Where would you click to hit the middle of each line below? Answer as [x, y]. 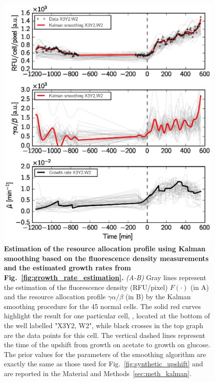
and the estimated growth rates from [67, 268]
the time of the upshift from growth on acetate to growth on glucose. [107, 345]
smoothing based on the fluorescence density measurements [106, 258]
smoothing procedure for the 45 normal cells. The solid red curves [103, 306]
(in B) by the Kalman [158, 297]
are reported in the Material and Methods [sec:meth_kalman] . [98, 373]
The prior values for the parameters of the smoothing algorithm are [105, 354]
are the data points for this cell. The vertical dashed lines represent [105, 335]
